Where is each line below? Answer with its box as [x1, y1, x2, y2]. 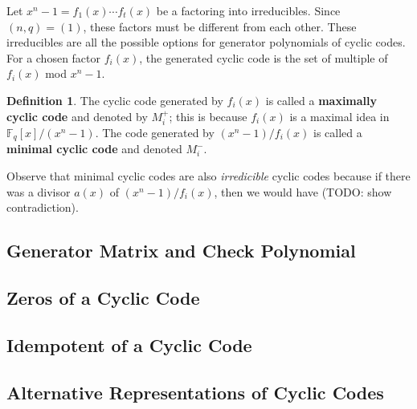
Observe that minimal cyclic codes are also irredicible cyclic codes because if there [6, 168, 411, 184]
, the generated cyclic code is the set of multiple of [139, 49, 388, 66]
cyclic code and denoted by [6, 107, 148, 124]
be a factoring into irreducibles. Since [156, 2, 341, 18]
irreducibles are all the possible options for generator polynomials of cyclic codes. [6, 34, 406, 51]
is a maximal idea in [289, 107, 390, 124]
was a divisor [6, 183, 71, 200]
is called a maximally [265, 91, 378, 108]
